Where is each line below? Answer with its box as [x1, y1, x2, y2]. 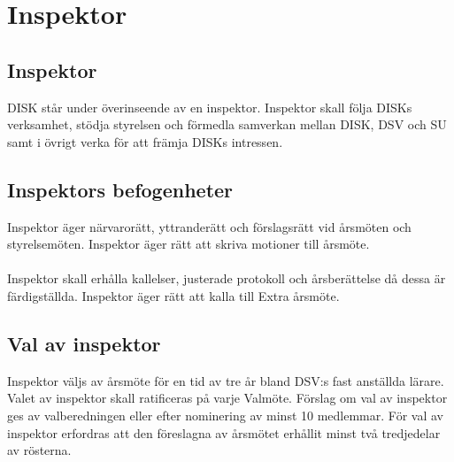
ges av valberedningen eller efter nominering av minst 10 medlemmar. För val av [7, 405, 443, 424]
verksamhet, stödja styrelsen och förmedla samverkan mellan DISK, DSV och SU [7, 115, 447, 134]
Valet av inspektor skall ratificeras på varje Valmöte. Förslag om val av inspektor [7, 389, 448, 407]
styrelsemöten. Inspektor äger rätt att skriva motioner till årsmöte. [7, 235, 370, 253]
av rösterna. [7, 441, 72, 459]
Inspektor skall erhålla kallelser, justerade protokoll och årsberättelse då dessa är [7, 269, 446, 288]
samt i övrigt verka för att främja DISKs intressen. [7, 132, 283, 150]
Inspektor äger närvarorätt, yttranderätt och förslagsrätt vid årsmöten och [7, 217, 412, 235]
